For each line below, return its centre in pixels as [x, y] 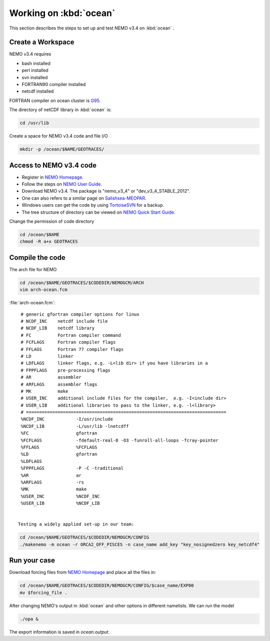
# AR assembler [51, 377]
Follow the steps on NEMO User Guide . [62, 184]
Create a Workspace [42, 42]
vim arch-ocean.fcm [43, 290]
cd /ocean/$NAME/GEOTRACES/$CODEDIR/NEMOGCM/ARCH [82, 282]
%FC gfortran [59, 433]
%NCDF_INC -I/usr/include [67, 419]
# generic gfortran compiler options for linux [80, 314]
